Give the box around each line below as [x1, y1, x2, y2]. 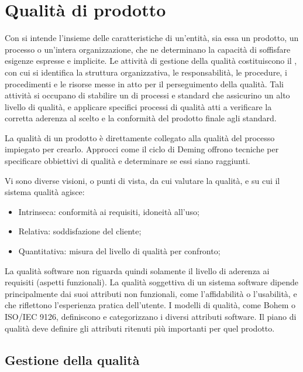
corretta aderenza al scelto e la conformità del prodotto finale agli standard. [5, 112, 277, 124]
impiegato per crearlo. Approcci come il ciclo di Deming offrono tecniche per [5, 143, 279, 155]
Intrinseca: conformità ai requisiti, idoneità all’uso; [18, 205, 199, 217]
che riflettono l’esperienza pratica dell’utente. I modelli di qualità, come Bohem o [5, 299, 295, 311]
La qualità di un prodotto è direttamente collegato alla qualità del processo [5, 131, 275, 144]
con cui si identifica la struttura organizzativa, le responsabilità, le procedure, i [5, 66, 287, 78]
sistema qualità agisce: [5, 186, 85, 198]
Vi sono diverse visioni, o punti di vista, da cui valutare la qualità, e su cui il [5, 174, 280, 186]
